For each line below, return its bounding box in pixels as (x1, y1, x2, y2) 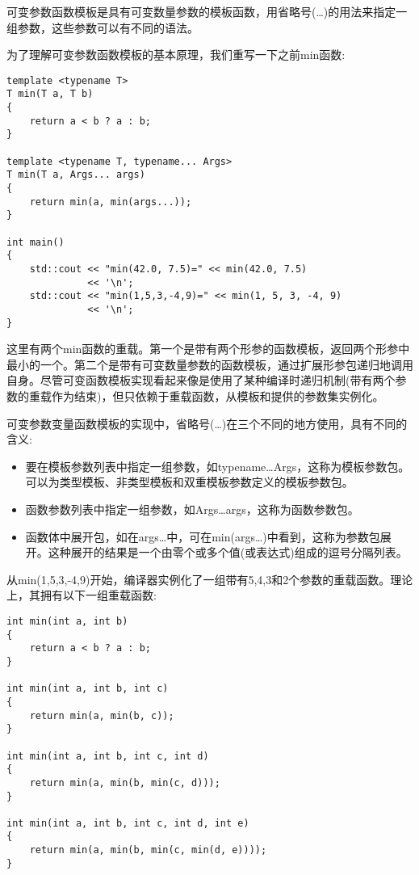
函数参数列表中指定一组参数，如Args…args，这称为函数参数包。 (25, 501, 359, 517)
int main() (6, 236, 65, 248)
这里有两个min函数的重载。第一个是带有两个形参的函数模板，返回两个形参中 (6, 340, 410, 357)
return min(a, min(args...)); (29, 196, 192, 208)
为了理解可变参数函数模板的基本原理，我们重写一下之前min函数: (6, 46, 346, 63)
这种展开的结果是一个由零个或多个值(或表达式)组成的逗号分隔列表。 (48, 544, 408, 561)
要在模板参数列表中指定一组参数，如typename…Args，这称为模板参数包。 (25, 457, 410, 474)
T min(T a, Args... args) (6, 169, 145, 181)
